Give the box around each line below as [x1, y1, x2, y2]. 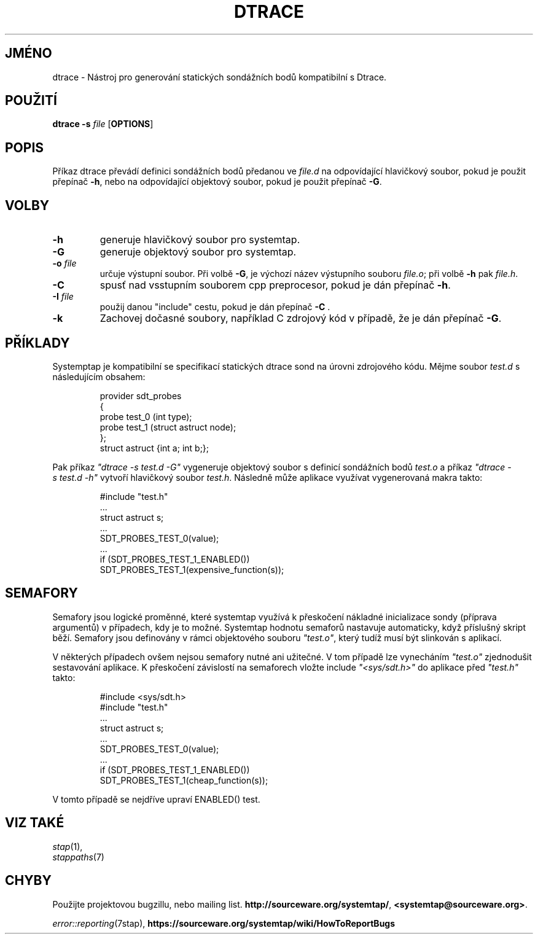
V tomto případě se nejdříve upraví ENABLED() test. [52, 793, 260, 805]
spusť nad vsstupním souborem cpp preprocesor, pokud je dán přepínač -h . [99, 279, 451, 292]
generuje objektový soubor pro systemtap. [99, 246, 297, 259]
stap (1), [52, 841, 83, 852]
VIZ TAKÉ [5, 815, 64, 831]
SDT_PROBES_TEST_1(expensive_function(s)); [99, 564, 284, 575]
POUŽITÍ [5, 93, 57, 109]
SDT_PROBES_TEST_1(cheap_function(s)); [99, 774, 268, 785]
